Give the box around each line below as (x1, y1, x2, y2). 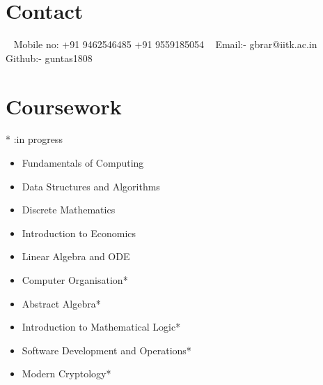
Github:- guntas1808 (6, 50, 93, 65)
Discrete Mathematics (22, 202, 116, 217)
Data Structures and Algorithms (22, 179, 160, 193)
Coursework (6, 91, 122, 120)
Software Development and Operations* (22, 342, 191, 357)
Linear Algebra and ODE (22, 249, 130, 264)
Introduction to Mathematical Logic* (22, 319, 181, 334)
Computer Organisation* (22, 273, 128, 287)
